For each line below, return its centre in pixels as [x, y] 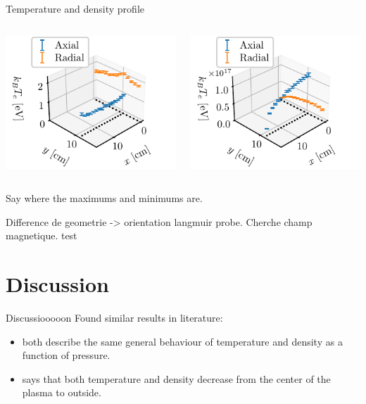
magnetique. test [42, 235]
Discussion [57, 284]
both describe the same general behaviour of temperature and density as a [182, 341]
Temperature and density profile [75, 8]
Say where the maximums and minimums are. [104, 198]
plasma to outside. [62, 392]
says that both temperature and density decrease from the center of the [176, 378]
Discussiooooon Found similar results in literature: [114, 318]
